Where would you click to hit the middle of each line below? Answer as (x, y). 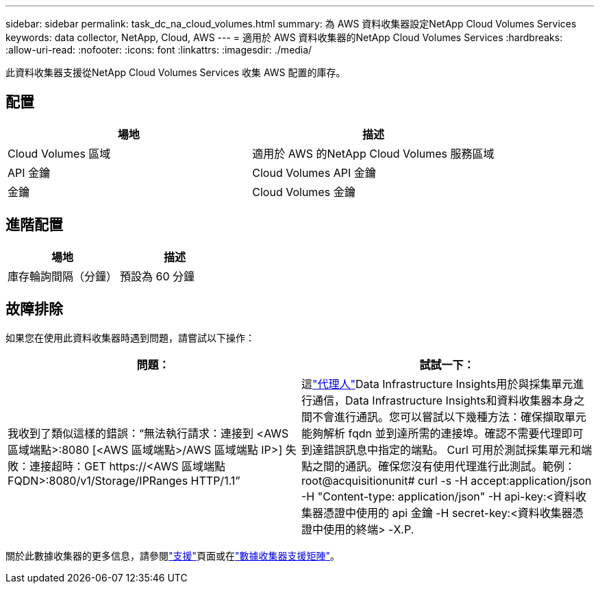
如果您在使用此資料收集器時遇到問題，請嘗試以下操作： (130, 337)
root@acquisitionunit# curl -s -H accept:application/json (447, 480)
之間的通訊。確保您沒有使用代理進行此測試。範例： (444, 466)
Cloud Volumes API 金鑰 (314, 172)
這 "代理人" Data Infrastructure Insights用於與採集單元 (437, 384)
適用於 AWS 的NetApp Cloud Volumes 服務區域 (373, 153)
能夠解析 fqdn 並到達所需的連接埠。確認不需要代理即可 (442, 433)
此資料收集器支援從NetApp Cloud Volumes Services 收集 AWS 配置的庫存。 (176, 72)
